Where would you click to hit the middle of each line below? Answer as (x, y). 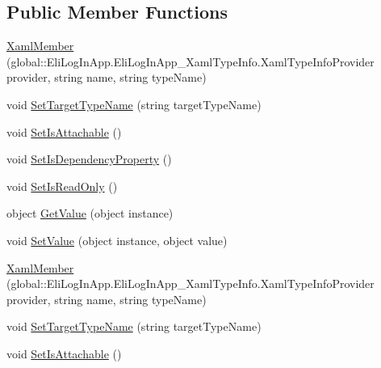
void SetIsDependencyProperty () (89, 159)
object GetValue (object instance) (90, 213)
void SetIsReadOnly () (62, 186)
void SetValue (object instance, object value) (117, 240)
